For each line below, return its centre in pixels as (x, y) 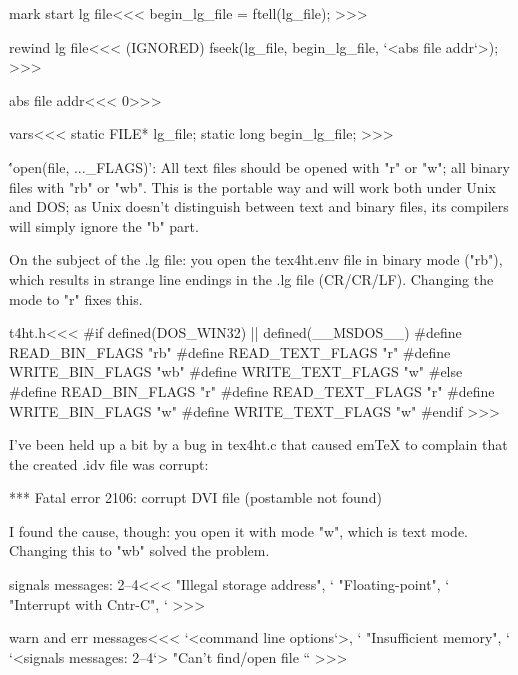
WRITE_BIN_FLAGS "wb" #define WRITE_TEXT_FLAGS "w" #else (236, 371)
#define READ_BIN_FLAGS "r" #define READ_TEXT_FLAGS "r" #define (252, 390)
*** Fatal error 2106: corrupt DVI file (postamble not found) (195, 497)
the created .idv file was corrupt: (109, 463)
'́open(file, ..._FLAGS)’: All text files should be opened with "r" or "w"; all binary (259, 166)
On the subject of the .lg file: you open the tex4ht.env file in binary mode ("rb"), (256, 259)
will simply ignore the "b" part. (104, 225)
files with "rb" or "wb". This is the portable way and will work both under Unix (252, 186)
